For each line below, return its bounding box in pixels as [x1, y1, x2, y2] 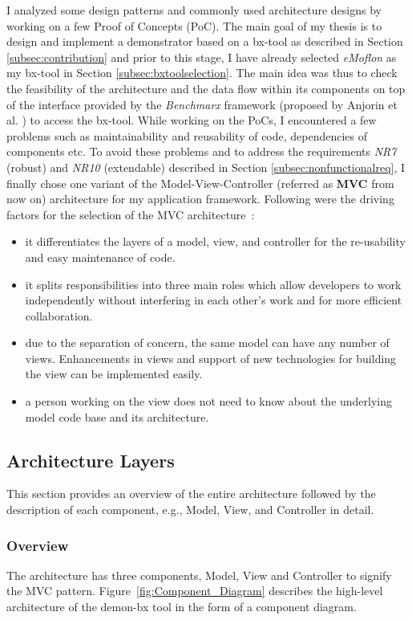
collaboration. [25, 307, 93, 324]
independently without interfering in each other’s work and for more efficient [25, 292, 402, 308]
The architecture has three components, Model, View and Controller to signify [6, 566, 392, 583]
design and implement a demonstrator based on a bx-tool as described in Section [6, 33, 403, 50]
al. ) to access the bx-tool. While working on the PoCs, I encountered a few [6, 112, 377, 128]
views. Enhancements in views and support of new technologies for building [25, 349, 397, 366]
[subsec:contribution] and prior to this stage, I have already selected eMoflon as [6, 48, 397, 65]
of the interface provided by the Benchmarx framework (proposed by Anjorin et [6, 96, 398, 112]
